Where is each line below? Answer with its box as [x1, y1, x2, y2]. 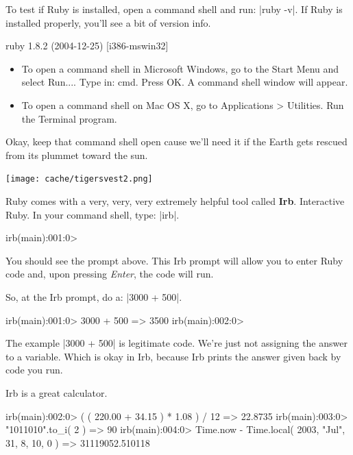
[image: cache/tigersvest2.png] [5, 174, 153, 184]
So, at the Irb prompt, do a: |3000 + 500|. [5, 289, 182, 304]
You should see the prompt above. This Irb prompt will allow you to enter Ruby [5, 253, 343, 267]
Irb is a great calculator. [5, 385, 108, 399]
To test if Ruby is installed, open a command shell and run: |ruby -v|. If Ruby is [5, 2, 343, 16]
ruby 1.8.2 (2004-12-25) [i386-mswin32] [5, 38, 169, 53]
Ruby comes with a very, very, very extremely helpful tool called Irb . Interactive [5, 194, 345, 208]
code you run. [5, 362, 63, 377]
